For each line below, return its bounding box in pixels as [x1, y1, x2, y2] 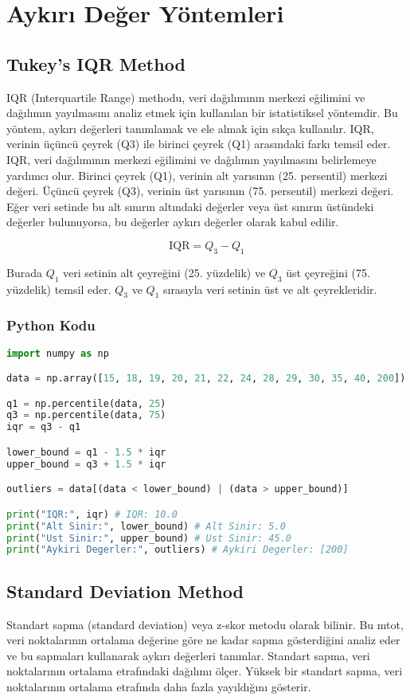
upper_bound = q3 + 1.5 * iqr [6, 458, 166, 470]
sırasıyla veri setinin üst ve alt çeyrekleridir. [162, 280, 377, 297]
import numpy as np [6, 347, 109, 359]
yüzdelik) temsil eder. [6, 280, 111, 297]
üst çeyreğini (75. [286, 264, 370, 280]
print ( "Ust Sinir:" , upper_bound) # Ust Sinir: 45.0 [6, 532, 291, 544]
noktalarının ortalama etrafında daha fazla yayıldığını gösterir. [6, 678, 311, 694]
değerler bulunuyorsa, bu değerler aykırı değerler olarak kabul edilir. [6, 213, 339, 230]
